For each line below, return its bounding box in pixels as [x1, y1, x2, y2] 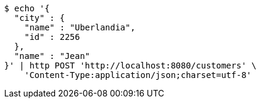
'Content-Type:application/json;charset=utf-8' [24, 70, 252, 80]
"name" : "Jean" [14, 51, 90, 61]
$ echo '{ [4, 4, 50, 13]
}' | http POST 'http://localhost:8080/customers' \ [4, 61, 257, 70]
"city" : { [14, 13, 65, 23]
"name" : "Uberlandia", [24, 23, 136, 32]
